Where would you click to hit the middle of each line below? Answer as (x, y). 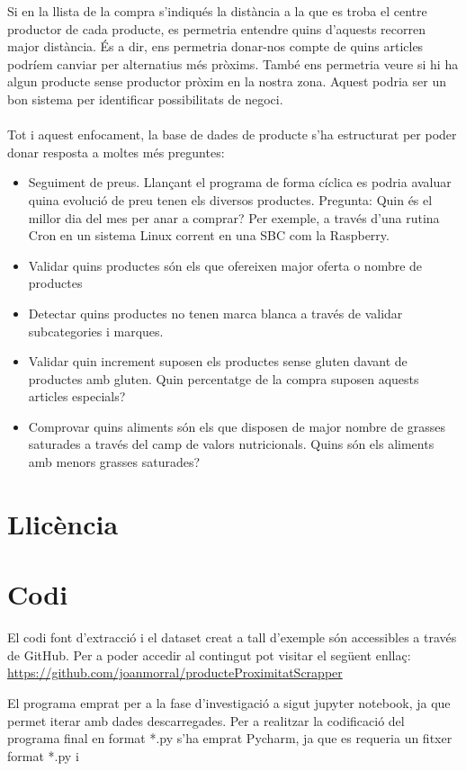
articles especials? (77, 396)
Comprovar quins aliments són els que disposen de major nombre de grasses (237, 426)
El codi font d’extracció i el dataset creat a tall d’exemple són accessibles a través (232, 637)
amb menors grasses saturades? (114, 462)
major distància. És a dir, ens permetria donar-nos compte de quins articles (215, 46)
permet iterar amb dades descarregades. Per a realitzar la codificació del (206, 720)
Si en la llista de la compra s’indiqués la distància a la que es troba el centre (217, 11)
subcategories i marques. (96, 331)
